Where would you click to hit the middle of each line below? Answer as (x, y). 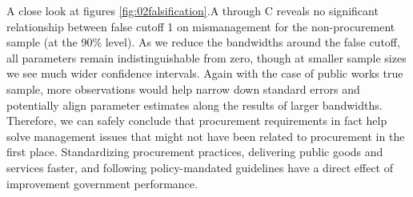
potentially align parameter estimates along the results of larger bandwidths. (194, 105)
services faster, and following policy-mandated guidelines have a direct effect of (200, 167)
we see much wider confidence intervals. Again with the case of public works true (205, 73)
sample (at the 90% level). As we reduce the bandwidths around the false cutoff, (203, 42)
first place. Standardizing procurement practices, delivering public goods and (195, 152)
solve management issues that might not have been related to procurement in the (206, 136)
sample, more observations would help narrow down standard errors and (183, 88)
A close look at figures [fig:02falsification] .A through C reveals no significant (192, 10)
